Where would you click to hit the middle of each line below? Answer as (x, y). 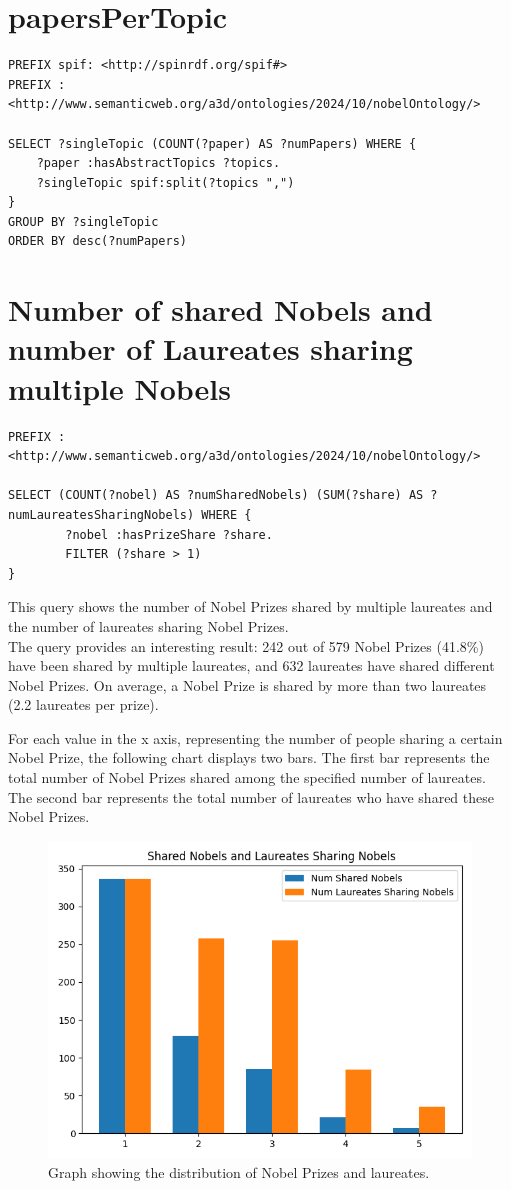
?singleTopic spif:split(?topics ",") (165, 182)
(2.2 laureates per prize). (83, 704)
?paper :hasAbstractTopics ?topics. (158, 163)
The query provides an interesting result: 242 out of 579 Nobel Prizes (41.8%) (246, 645)
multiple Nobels (119, 387)
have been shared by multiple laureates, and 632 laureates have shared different (251, 665)
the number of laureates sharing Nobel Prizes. (148, 625)
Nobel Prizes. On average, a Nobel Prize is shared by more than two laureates (247, 684)
